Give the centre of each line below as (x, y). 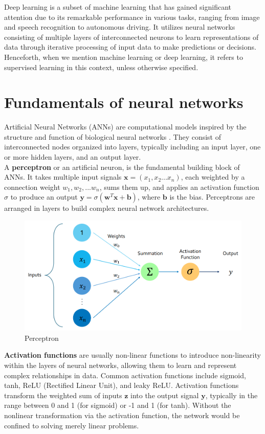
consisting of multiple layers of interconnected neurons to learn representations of (131, 37)
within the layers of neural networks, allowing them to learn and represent (120, 365)
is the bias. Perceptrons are (212, 197)
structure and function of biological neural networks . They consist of (113, 136)
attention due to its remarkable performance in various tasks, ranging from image (132, 17)
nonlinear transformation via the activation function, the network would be (122, 415)
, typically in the (231, 395)
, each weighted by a (213, 177)
